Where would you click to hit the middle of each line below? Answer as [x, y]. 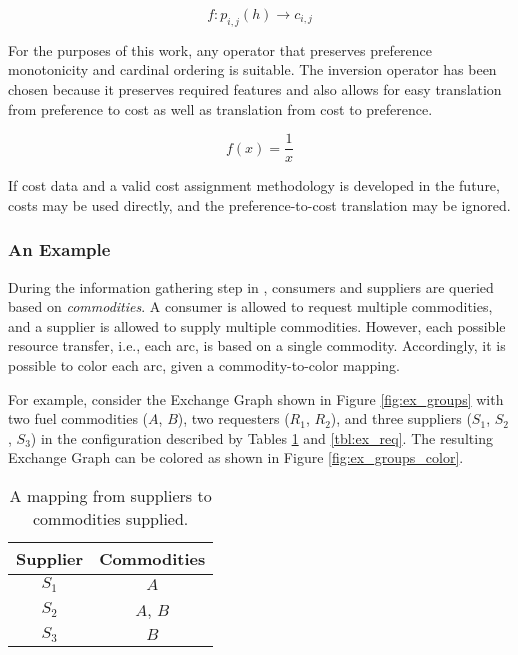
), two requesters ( [233, 418]
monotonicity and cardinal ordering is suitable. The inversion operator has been [252, 69]
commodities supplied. [110, 518]
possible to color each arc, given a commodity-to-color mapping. [204, 365]
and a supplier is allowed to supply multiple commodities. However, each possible [257, 325]
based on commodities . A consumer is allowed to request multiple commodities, [250, 306]
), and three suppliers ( [401, 418]
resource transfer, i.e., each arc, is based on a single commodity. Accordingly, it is [257, 345]
